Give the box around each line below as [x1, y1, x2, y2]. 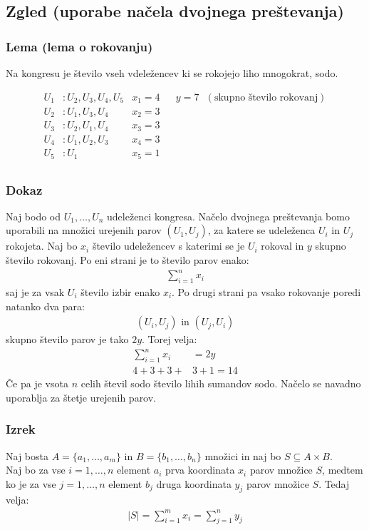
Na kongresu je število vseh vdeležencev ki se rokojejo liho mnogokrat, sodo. [6, 66, 338, 80]
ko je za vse [6, 476, 56, 491]
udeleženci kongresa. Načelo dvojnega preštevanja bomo [107, 208, 350, 223]
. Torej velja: [142, 332, 197, 347]
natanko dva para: [6, 298, 85, 313]
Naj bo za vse [6, 462, 66, 477]
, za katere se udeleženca [207, 223, 316, 238]
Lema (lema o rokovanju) [6, 37, 153, 55]
